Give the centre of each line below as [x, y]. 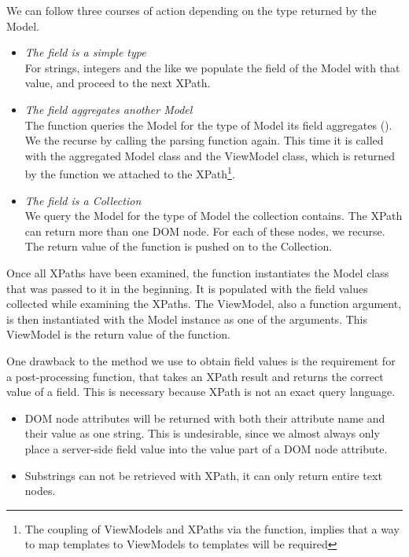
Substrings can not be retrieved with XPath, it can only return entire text [203, 475]
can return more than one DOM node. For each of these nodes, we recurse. [205, 231]
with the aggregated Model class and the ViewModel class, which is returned [210, 155]
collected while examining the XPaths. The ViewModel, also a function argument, [204, 304]
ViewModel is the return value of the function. [118, 334]
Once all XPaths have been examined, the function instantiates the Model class [198, 272]
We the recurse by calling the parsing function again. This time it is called [204, 140]
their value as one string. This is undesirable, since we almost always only [202, 433]
